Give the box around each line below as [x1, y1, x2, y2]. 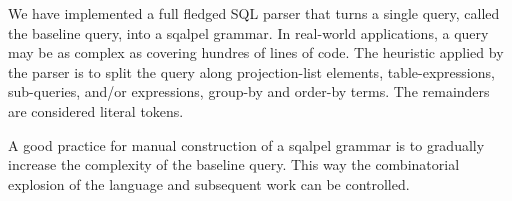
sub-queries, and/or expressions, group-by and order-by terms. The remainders [8, 81, 490, 102]
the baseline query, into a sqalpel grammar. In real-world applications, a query [8, 22, 489, 43]
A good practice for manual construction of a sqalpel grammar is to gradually [8, 134, 485, 155]
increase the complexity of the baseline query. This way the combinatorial [8, 154, 460, 175]
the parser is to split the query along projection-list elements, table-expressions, [8, 61, 495, 82]
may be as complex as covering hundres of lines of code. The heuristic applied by [8, 42, 504, 63]
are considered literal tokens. [8, 100, 184, 121]
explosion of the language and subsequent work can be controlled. [8, 173, 410, 194]
